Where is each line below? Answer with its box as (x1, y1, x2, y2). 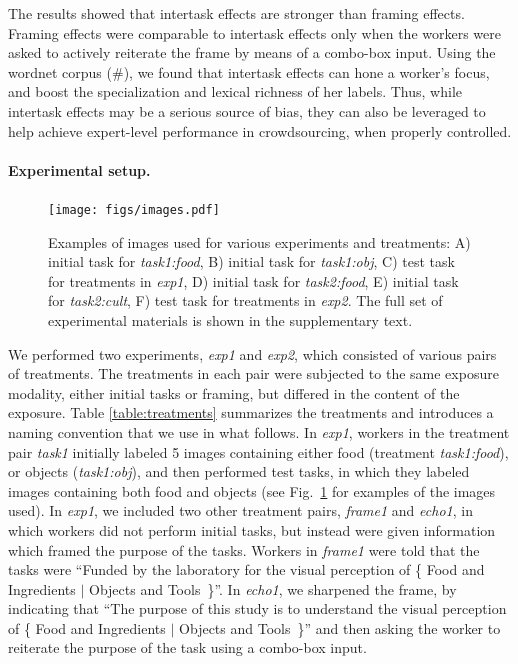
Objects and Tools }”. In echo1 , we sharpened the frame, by (89, 578, 457, 599)
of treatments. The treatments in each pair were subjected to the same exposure (8, 363, 499, 384)
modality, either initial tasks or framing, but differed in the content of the (8, 382, 460, 403)
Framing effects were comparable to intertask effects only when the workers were (8, 22, 502, 43)
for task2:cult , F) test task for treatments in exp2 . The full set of (48, 290, 443, 311)
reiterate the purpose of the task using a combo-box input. (8, 637, 367, 658)
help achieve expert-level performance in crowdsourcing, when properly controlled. (8, 120, 512, 141)
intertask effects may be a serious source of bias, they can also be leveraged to (8, 100, 486, 121)
